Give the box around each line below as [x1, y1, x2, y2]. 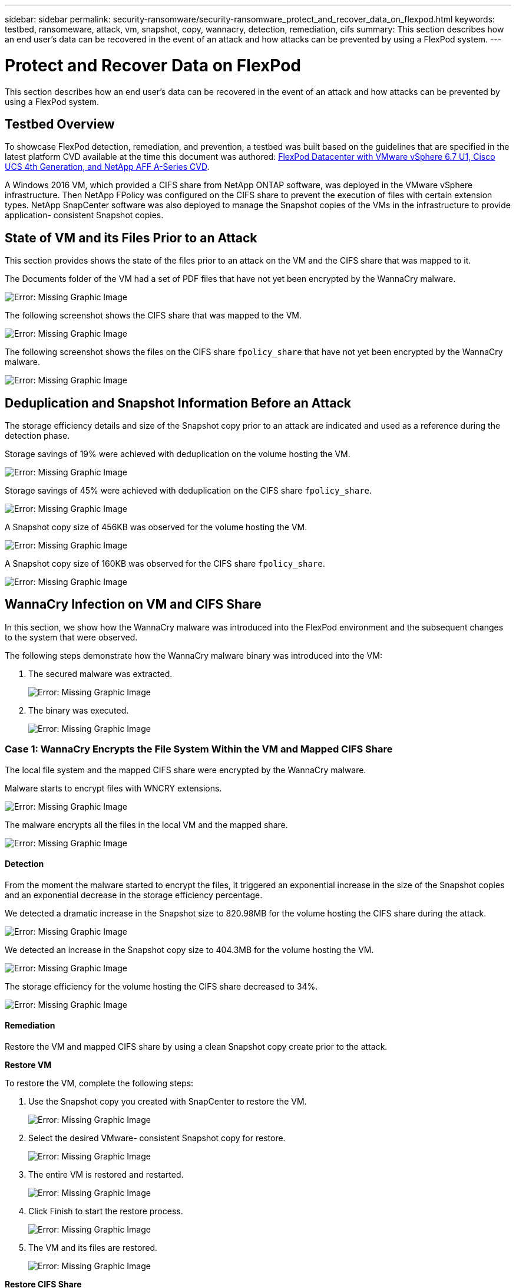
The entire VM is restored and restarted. [28, 1169, 184, 1180]
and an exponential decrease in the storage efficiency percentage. [5, 889, 263, 900]
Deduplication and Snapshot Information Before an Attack [5, 395, 351, 410]
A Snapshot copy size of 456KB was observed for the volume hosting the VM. [5, 522, 307, 533]
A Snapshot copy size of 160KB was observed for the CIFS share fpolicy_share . [5, 558, 325, 569]
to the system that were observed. [5, 632, 138, 642]
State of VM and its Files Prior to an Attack [5, 230, 257, 245]
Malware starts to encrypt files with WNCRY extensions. [5, 783, 222, 793]
